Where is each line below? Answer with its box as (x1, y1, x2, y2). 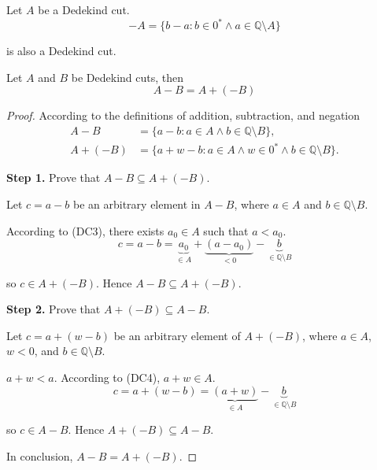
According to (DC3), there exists (6, 222, 164, 239)
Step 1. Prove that (6, 169, 101, 186)
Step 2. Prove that (6, 301, 101, 317)
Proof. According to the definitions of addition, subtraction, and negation (6, 107, 360, 124)
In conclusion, (6, 447, 73, 464)
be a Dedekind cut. (38, 2, 130, 17)
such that (203, 222, 249, 239)
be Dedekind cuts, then (71, 68, 184, 85)
